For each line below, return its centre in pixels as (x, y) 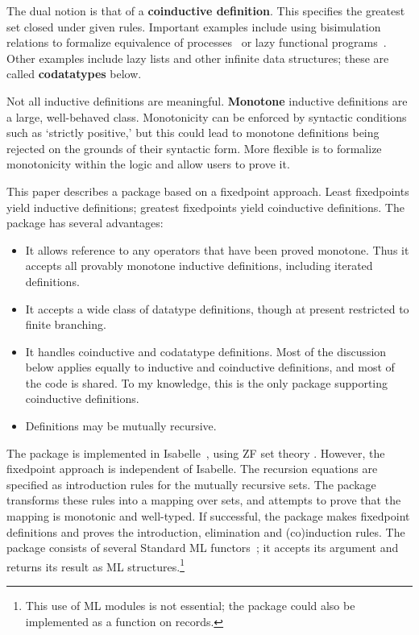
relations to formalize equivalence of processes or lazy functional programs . (197, 42)
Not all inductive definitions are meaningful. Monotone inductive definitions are (207, 100)
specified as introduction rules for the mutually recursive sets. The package (191, 484)
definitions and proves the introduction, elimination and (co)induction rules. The (206, 531)
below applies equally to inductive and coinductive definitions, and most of (210, 367)
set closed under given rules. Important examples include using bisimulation (194, 26)
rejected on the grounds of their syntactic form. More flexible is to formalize (194, 148)
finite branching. (66, 324)
